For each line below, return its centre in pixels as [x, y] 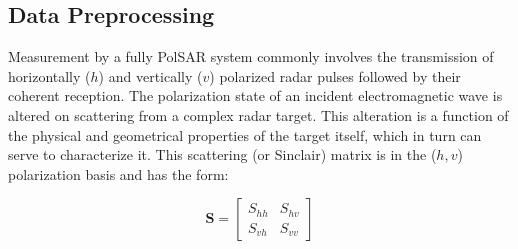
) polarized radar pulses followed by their [335, 75]
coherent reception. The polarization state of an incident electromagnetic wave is [255, 95]
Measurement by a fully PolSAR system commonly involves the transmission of [251, 56]
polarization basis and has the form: [118, 173]
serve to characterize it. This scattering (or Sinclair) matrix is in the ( [222, 154]
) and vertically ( [150, 75]
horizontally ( [49, 75]
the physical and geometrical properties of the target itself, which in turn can [245, 134]
